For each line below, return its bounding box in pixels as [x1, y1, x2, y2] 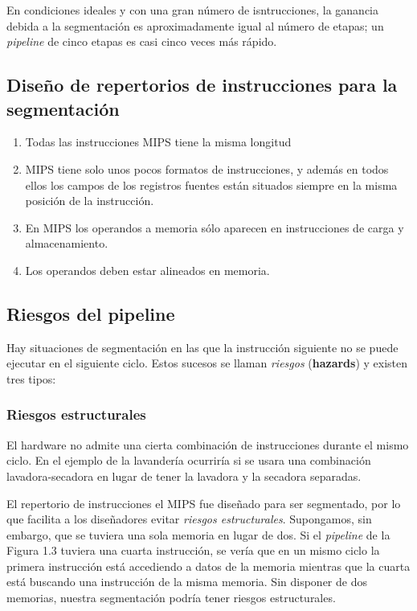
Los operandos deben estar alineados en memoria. [25, 261, 270, 278]
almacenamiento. [25, 235, 108, 252]
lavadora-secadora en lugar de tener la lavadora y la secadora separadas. [6, 467, 362, 484]
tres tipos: [6, 370, 56, 387]
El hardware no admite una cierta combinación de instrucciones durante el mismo [6, 436, 409, 453]
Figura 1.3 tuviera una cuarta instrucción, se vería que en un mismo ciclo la [6, 542, 380, 559]
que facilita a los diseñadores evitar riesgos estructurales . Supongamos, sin [6, 511, 372, 527]
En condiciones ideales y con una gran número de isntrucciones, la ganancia [6, 2, 379, 18]
